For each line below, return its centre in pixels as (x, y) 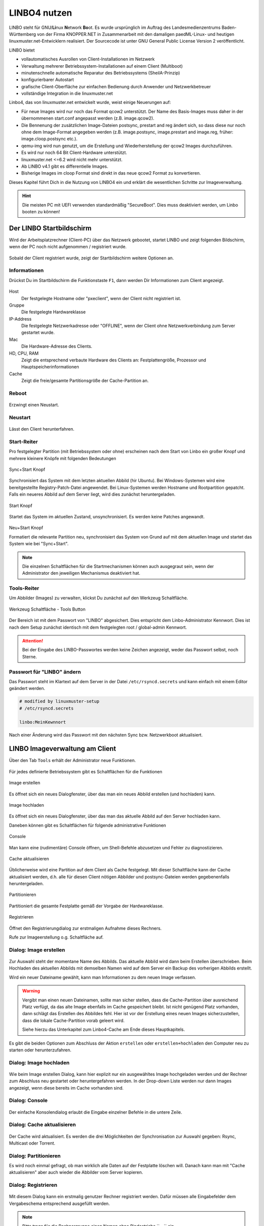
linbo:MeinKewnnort (43, 722)
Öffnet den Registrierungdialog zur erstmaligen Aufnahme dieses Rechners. (85, 928)
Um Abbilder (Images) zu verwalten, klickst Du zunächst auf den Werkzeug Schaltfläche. (99, 598)
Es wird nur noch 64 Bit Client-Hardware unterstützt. (74, 153)
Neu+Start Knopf (26, 528)
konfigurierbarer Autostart (48, 80)
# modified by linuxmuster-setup (59, 702)
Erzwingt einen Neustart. (34, 405)
